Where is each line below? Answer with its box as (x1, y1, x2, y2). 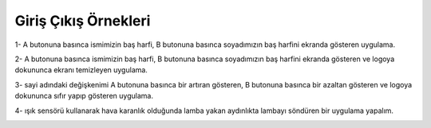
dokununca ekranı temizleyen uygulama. (14, 65, 148, 75)
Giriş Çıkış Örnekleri (14, 12, 151, 29)
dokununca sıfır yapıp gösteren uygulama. (14, 91, 153, 101)
